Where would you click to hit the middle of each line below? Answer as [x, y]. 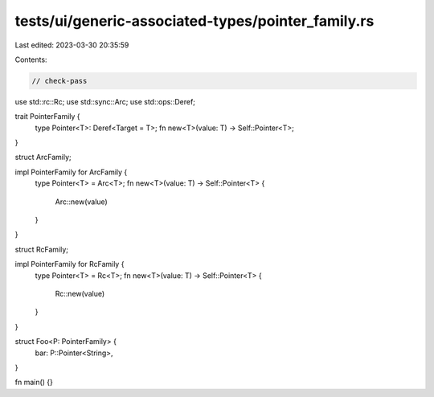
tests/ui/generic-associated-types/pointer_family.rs [194, 21]
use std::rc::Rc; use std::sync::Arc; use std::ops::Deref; [105, 101]
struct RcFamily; [41, 249]
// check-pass [59, 81]
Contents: [31, 59]
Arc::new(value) [81, 202]
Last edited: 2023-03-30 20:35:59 [72, 45]
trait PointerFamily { [47, 117]
